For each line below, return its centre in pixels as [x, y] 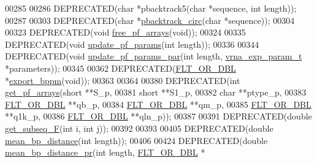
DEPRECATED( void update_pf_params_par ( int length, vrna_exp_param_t [154, 56]
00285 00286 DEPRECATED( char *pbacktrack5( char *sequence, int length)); [151, 8]
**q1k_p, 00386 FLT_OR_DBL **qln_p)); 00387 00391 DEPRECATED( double [158, 116]
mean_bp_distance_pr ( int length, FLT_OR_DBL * [105, 152]
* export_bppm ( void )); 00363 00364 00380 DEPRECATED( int [123, 80]
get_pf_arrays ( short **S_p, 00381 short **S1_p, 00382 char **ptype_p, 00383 [156, 92]
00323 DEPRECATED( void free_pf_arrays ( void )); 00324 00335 [125, 32]
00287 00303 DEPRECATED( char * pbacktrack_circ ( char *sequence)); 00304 [150, 20]
